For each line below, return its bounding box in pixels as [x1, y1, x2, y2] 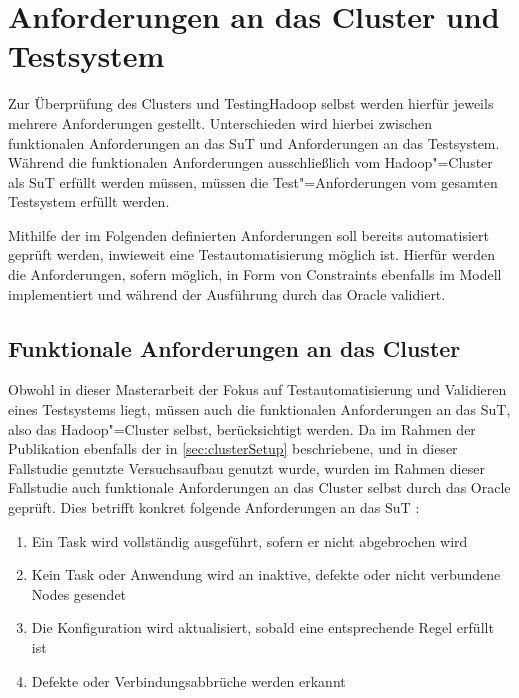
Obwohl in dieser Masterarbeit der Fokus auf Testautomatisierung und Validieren [8, 379, 507, 400]
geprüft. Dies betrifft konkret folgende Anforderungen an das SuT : [8, 497, 420, 518]
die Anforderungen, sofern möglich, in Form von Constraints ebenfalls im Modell [8, 264, 502, 285]
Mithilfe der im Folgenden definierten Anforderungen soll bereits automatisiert [8, 224, 489, 245]
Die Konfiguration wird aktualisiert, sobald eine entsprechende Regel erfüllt [31, 617, 494, 638]
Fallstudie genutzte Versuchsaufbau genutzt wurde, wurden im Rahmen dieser [8, 457, 485, 478]
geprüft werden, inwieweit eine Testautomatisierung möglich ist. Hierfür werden [8, 244, 495, 265]
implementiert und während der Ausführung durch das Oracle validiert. [8, 283, 446, 304]
